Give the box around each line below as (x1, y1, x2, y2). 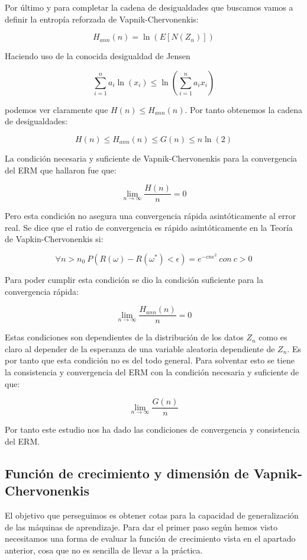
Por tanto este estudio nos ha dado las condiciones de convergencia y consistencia (5, 423, 300, 436)
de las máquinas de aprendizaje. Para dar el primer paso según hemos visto (5, 520, 277, 533)
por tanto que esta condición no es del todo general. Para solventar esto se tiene (5, 354, 295, 366)
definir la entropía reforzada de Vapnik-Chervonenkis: (5, 12, 199, 25)
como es (258, 331, 287, 343)
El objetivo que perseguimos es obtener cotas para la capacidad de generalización (5, 509, 299, 522)
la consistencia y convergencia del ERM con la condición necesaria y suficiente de (5, 366, 299, 378)
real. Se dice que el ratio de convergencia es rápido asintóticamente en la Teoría (5, 221, 293, 233)
